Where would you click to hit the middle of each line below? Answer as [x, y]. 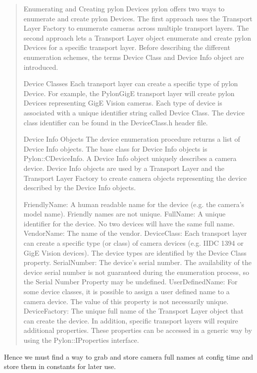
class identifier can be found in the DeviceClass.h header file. [116, 122]
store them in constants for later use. [60, 366]
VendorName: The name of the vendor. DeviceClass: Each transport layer [135, 233]
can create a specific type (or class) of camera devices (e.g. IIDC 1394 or [133, 243]
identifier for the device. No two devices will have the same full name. [129, 223]
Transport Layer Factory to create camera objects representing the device [135, 178]
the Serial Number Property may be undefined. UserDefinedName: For [130, 282]
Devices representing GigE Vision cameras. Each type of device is [123, 103]
